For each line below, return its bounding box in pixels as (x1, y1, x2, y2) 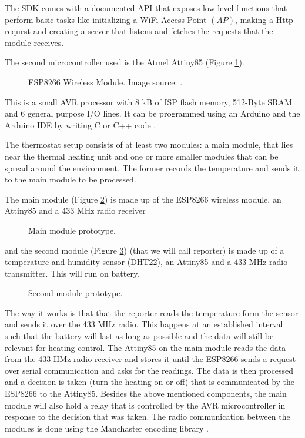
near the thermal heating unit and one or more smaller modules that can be (5, 150, 279, 162)
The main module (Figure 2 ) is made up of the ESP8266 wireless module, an (5, 193, 281, 205)
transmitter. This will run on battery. (5, 267, 140, 279)
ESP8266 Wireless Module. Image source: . (28, 75, 183, 88)
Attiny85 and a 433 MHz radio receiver (5, 204, 146, 217)
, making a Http (235, 13, 293, 25)
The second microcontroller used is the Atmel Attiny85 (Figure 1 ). (5, 56, 244, 68)
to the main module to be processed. (5, 173, 136, 185)
